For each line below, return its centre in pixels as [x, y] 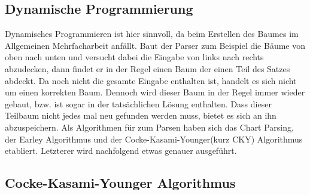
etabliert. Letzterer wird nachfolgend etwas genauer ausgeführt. [121, 151]
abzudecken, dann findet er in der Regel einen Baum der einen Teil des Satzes [148, 68]
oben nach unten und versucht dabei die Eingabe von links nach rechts [134, 57]
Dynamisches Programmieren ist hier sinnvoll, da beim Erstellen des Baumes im [152, 34]
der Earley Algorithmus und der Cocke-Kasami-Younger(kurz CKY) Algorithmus [154, 139]
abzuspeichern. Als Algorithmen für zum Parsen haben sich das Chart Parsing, [149, 127]
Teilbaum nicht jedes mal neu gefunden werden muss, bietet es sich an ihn [141, 115]
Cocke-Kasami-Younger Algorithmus [120, 183]
